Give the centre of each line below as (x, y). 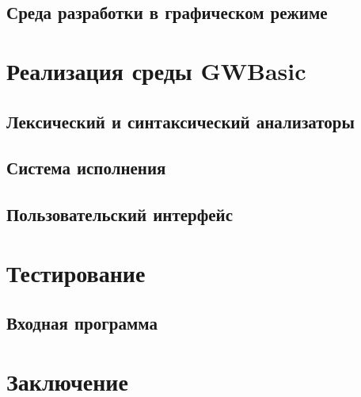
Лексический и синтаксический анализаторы (180, 121)
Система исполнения (86, 168)
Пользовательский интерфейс (120, 214)
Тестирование (76, 272)
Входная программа (82, 323)
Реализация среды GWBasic (156, 70)
